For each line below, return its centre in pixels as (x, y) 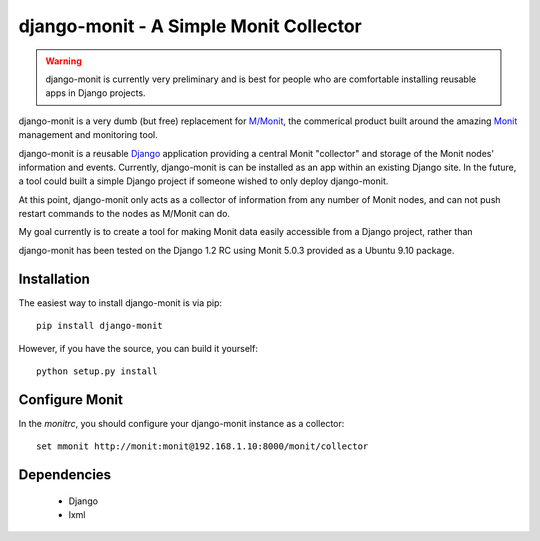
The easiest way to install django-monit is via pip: (120, 302)
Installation (54, 278)
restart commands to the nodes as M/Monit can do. (124, 214)
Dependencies (65, 475)
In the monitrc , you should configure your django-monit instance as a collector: (181, 423)
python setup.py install (97, 371)
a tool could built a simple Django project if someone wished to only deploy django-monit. (203, 181)
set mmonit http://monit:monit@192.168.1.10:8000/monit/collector (202, 446)
